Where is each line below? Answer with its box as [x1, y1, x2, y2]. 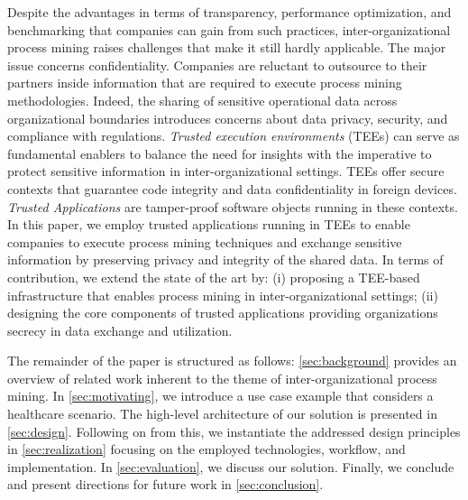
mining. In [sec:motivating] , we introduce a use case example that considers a [7, 386, 434, 405]
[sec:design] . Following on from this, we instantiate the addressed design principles [7, 421, 461, 440]
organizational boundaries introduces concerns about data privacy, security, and [7, 108, 448, 127]
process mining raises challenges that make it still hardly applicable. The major [7, 38, 446, 57]
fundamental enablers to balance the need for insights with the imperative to [7, 144, 432, 162]
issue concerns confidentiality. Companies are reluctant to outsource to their [7, 55, 427, 74]
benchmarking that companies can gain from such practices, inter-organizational [7, 20, 451, 39]
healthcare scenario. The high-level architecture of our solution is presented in [7, 404, 437, 423]
